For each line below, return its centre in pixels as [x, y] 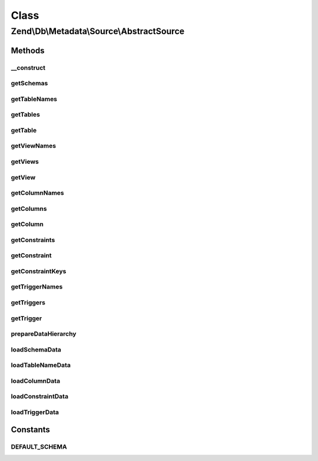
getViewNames [33, 146]
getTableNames [34, 99]
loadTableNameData [41, 365]
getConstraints [33, 240]
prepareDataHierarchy [44, 334]
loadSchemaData [36, 349]
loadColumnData [36, 381]
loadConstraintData [40, 396]
